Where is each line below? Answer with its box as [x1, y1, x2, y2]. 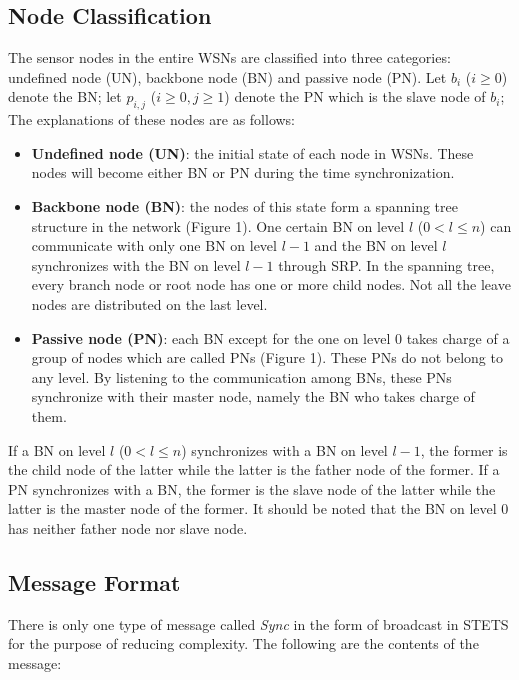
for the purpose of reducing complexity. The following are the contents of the [8, 633, 479, 654]
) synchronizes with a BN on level [181, 439, 388, 460]
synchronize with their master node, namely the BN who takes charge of [31, 386, 475, 407]
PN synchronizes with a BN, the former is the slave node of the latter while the [8, 478, 496, 499]
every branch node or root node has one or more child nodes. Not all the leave [31, 274, 511, 295]
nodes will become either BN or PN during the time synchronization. [31, 162, 455, 183]
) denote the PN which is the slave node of [224, 86, 486, 107]
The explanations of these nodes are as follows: [8, 109, 296, 130]
